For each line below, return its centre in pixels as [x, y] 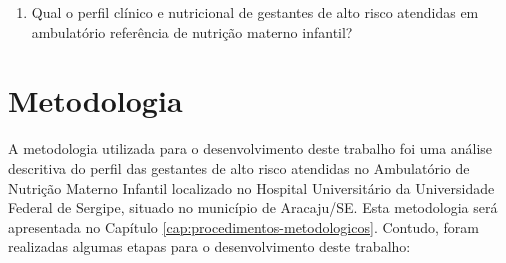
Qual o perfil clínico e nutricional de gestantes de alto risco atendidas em [255, 12]
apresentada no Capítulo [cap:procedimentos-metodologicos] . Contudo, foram [243, 226]
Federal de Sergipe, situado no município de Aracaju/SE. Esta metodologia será [253, 207]
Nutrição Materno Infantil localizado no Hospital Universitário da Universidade [251, 187]
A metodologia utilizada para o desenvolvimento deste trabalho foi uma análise [250, 148]
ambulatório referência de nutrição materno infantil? [192, 31]
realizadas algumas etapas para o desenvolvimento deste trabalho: [209, 246]
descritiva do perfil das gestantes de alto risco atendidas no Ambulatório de [239, 167]
